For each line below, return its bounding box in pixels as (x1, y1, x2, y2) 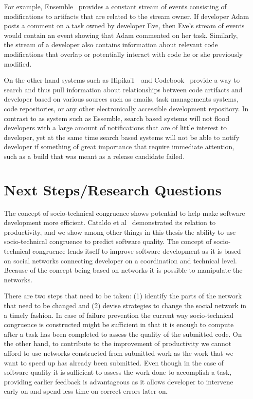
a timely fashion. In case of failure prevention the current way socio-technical (4, 310, 234, 320)
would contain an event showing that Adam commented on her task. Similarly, (4, 30, 238, 40)
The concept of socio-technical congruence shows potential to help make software (4, 208, 245, 218)
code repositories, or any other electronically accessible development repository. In (4, 103, 249, 113)
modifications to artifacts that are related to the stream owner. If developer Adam (4, 11, 249, 21)
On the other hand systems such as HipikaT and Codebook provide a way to (4, 75, 240, 85)
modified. (4, 58, 32, 69)
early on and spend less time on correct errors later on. (4, 386, 168, 396)
